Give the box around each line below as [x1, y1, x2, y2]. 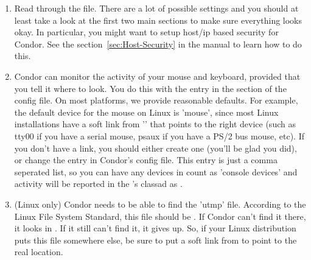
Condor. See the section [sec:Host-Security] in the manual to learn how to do [14, 37, 302, 50]
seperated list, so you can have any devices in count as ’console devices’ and [14, 165, 298, 178]
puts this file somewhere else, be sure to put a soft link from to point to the [14, 233, 297, 246]
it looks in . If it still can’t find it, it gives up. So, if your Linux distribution [14, 222, 296, 234]
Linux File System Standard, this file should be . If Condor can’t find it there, [14, 209, 306, 222]
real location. [14, 245, 63, 258]
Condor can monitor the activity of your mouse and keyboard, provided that [14, 69, 301, 82]
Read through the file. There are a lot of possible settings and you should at [14, 2, 299, 14]
